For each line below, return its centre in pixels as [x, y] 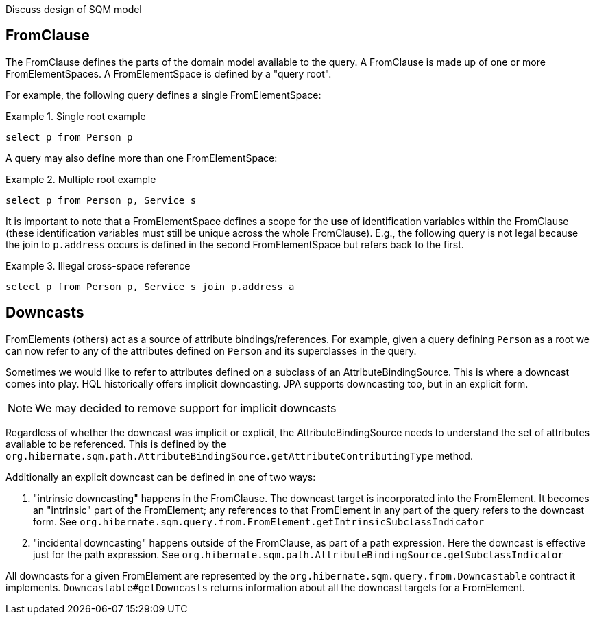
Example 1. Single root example [76, 116]
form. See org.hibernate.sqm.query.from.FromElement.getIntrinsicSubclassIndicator [259, 521]
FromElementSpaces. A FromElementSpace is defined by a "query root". [169, 73]
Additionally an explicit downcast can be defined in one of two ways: [161, 477]
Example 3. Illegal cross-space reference [98, 265]
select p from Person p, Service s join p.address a [150, 286]
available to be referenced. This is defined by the [116, 444]
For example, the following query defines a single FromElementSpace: [163, 95]
